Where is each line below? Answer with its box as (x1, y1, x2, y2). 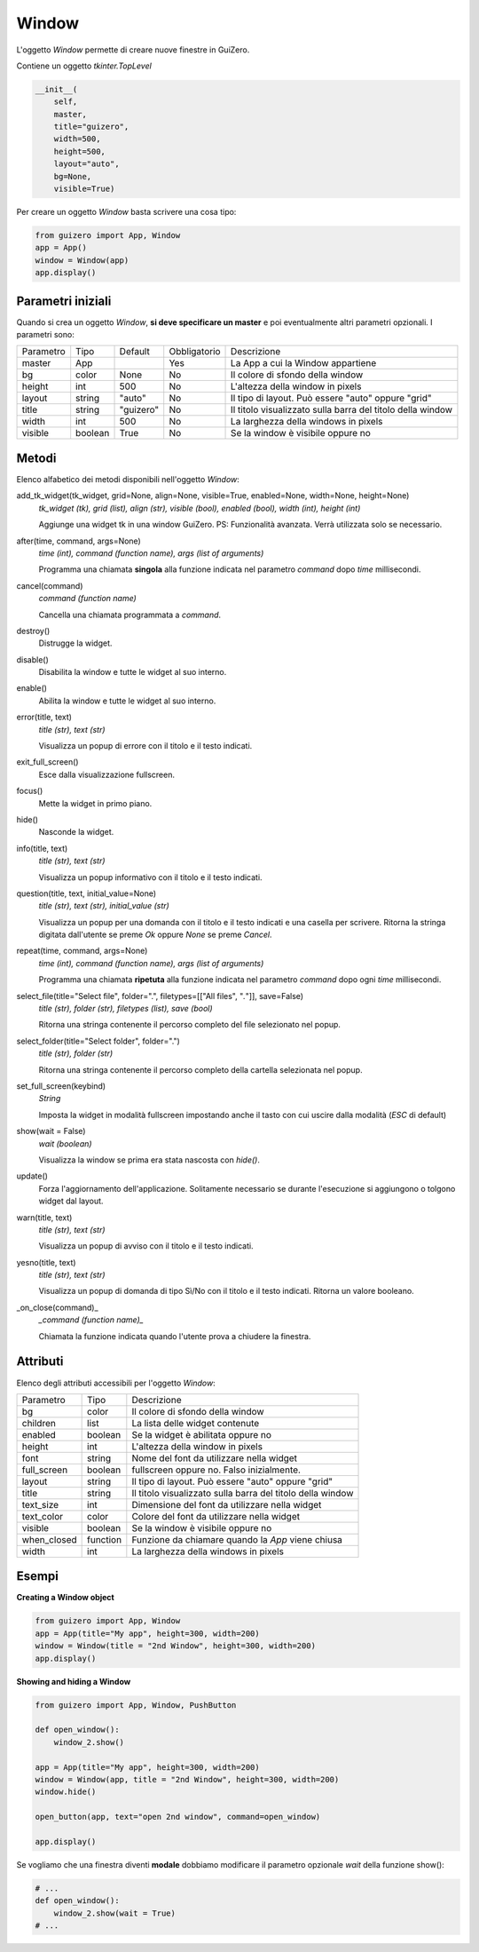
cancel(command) (16, 580, 83, 591)
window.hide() (35, 1787, 97, 1797)
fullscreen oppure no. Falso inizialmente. (131, 1464, 302, 1476)
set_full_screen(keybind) (16, 1081, 106, 1091)
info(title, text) (16, 843, 68, 853)
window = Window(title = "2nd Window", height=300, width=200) (35, 1641, 317, 1651)
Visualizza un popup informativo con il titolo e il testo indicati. (38, 871, 263, 883)
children (21, 1416, 57, 1429)
